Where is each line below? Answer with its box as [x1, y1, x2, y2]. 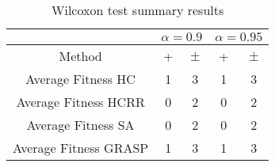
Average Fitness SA [26, 116, 135, 134]
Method [59, 47, 102, 65]
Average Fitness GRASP [13, 139, 149, 157]
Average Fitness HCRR [16, 93, 145, 111]
